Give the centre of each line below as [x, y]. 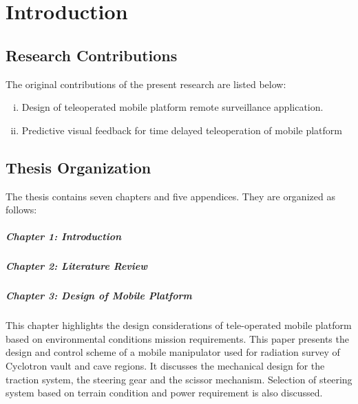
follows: [21, 210]
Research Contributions [92, 55]
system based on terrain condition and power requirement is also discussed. [164, 393]
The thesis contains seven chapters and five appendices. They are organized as [170, 196]
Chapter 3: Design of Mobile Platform [99, 296]
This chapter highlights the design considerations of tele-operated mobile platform [179, 325]
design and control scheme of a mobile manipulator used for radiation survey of [173, 352]
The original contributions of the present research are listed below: [146, 84]
